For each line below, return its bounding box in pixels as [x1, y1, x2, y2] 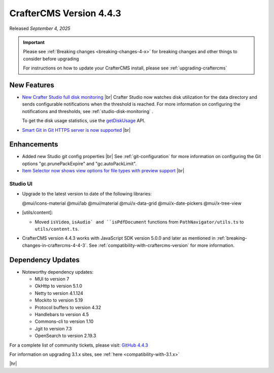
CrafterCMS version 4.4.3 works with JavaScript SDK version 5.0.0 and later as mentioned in [22, 235, 216, 241]
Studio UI [9, 180, 33, 188]
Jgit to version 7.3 [35, 325, 72, 331]
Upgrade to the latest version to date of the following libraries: [22, 191, 152, 197]
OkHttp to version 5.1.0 [35, 283, 82, 289]
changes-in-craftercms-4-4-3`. [22, 242, 88, 248]
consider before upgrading [23, 56, 79, 62]
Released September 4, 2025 [9, 25, 71, 31]
